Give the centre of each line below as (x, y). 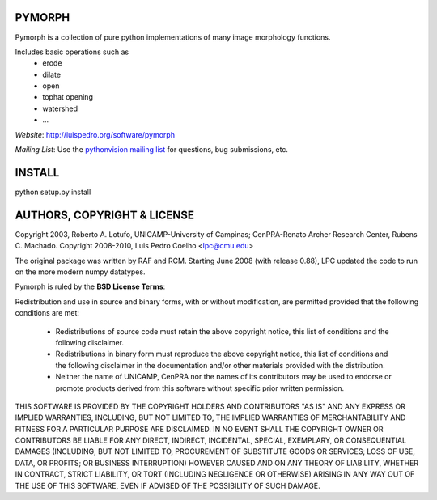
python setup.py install (53, 192)
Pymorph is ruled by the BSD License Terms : (90, 286)
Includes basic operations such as (72, 52)
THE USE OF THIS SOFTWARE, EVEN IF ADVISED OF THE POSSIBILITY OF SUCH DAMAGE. (168, 485)
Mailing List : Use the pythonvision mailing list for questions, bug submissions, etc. (152, 150)
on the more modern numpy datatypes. (80, 272)
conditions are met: (47, 313)
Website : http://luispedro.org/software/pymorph (95, 134)
